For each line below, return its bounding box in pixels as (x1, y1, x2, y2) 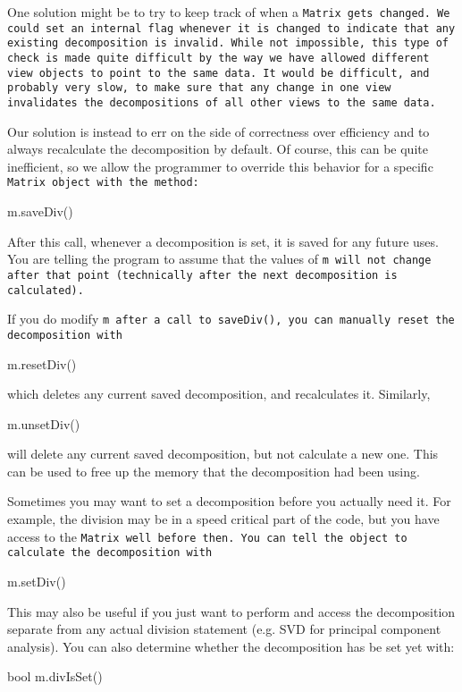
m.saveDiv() (7, 202, 73, 221)
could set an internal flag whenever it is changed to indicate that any (7, 21, 456, 35)
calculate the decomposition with (7, 546, 213, 560)
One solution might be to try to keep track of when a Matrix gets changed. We (7, 3, 450, 21)
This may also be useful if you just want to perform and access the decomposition (7, 602, 456, 620)
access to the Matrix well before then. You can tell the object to (7, 527, 407, 545)
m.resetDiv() (7, 354, 77, 373)
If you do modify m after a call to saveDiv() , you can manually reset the (7, 309, 455, 328)
